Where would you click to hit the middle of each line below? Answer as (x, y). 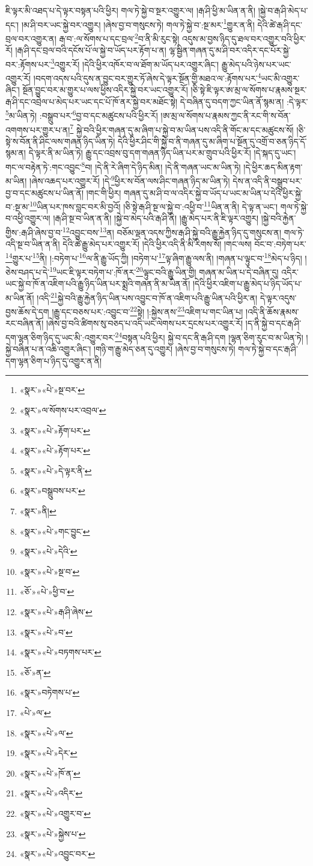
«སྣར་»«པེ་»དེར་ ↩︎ (48, 753)
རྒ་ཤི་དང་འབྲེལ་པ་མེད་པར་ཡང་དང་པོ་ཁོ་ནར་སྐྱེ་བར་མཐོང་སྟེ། (92, 101)
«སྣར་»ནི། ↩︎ (38, 511)
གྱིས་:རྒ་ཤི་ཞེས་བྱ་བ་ (34, 232)
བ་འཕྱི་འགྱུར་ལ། (28, 218)
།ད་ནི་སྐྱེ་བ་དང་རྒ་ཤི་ (273, 323)
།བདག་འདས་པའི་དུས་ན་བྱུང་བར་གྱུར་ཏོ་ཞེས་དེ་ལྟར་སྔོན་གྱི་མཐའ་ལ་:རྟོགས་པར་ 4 (147, 77)
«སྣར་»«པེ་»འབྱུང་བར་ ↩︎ (57, 854)
